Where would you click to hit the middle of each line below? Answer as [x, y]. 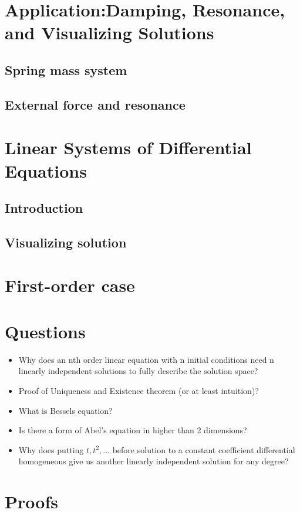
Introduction [44, 208]
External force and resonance [95, 104]
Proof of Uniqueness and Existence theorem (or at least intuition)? [139, 390]
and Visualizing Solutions [109, 33]
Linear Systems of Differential [128, 147]
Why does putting [51, 449]
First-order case [70, 285]
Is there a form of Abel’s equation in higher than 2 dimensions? [133, 430]
